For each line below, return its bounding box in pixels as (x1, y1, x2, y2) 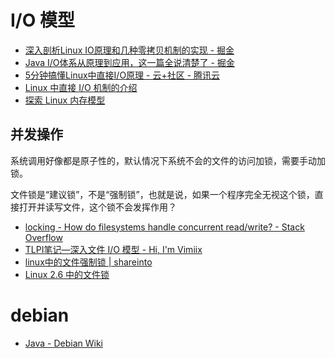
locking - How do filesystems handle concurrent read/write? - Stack (24, 221, 305, 233)
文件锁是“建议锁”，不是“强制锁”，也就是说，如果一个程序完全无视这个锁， (10, 188, 315, 200)
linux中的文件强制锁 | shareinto (24, 256, 153, 268)
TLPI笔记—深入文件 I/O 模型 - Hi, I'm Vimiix (24, 243, 203, 255)
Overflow (24, 231, 63, 243)
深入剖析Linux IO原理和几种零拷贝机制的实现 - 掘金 (24, 44, 235, 56)
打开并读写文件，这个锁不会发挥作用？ (18, 201, 177, 213)
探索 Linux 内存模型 (24, 94, 106, 106)
